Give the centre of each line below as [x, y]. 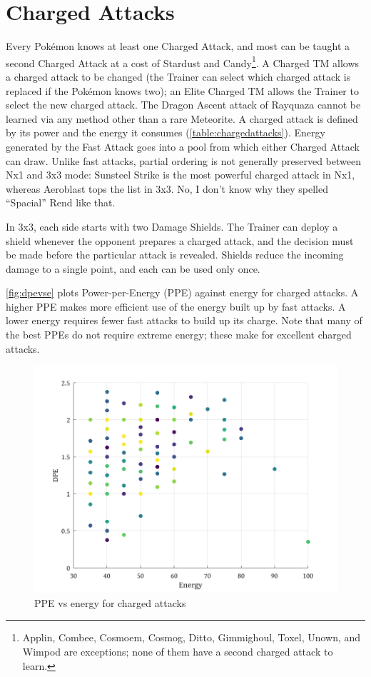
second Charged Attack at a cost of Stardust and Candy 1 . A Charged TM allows [183, 61]
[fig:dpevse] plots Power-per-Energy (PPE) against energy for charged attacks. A [182, 292]
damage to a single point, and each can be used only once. [133, 268]
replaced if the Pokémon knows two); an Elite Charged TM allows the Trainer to [182, 90]
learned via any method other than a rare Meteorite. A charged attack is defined [182, 118]
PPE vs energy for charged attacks [110, 602]
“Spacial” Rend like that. [61, 202]
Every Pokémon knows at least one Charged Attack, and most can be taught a [178, 46]
